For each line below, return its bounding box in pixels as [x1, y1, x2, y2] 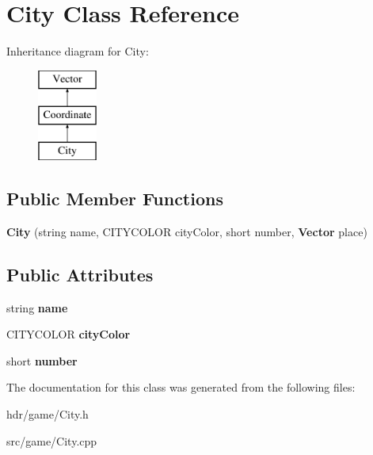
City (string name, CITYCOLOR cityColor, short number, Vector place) [6, 223, 367, 239]
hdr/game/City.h [6, 406, 89, 422]
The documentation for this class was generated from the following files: [6, 379, 356, 396]
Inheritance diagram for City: [6, 43, 149, 59]
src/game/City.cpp [6, 432, 97, 449]
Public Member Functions [6, 186, 223, 211]
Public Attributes [6, 262, 154, 286]
